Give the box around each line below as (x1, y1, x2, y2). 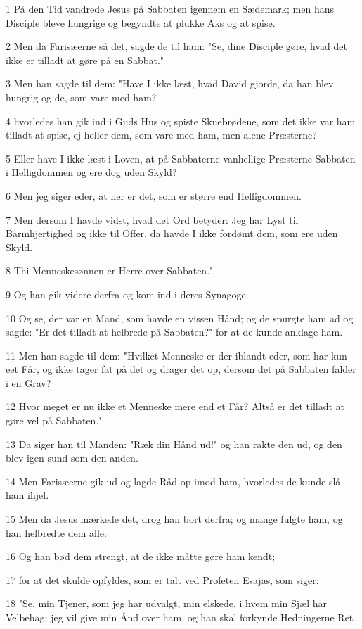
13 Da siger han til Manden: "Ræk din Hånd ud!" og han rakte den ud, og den (6, 436, 342, 451)
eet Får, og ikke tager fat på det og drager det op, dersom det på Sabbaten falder (6, 362, 356, 376)
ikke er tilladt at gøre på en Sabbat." (6, 52, 164, 67)
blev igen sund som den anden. (6, 450, 138, 465)
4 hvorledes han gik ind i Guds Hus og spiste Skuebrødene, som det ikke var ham (6, 113, 356, 128)
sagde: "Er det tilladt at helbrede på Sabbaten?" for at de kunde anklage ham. (6, 324, 343, 339)
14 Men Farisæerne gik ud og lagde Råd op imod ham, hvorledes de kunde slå (6, 474, 341, 488)
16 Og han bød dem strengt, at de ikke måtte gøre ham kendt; (6, 549, 276, 564)
